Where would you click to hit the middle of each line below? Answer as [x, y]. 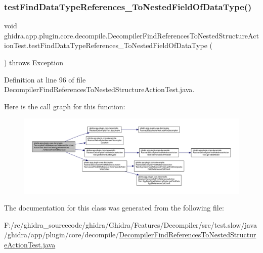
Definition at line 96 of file [45, 79]
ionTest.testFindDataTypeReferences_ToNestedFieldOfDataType [106, 45]
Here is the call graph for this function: [65, 106]
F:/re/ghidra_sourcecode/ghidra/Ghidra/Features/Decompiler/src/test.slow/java [130, 224]
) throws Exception [34, 62]
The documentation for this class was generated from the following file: [114, 208]
